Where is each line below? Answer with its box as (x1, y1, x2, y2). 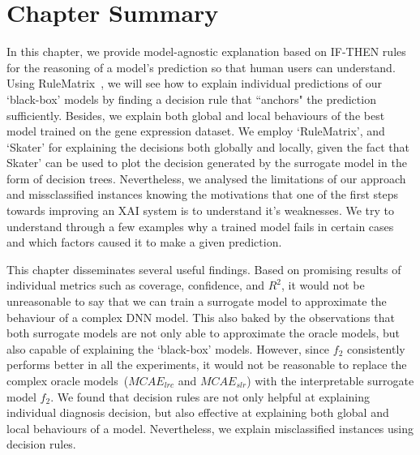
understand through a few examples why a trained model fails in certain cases (6, 217, 394, 234)
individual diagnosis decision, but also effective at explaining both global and (6, 404, 389, 421)
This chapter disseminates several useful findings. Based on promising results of (6, 260, 401, 277)
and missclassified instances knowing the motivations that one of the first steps (6, 186, 398, 203)
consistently (346, 340, 405, 357)
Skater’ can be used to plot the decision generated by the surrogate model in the (6, 154, 407, 171)
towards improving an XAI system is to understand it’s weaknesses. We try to (6, 202, 394, 219)
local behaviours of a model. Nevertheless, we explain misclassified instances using (6, 419, 414, 436)
